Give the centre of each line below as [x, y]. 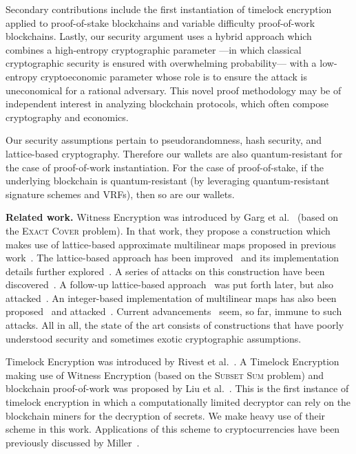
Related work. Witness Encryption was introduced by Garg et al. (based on [172, 217]
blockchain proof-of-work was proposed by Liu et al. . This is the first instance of [177, 388]
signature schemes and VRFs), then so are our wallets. [120, 194]
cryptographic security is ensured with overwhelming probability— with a [161, 63]
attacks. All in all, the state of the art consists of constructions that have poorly [175, 325]
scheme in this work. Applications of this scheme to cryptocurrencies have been [173, 429]
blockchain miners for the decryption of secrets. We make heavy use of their [166, 415]
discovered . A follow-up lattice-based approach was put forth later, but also [170, 284]
